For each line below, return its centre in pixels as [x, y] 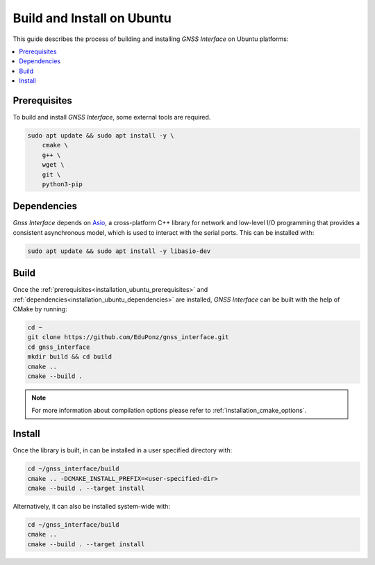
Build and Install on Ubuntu [92, 18]
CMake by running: [40, 309]
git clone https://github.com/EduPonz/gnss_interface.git [128, 337]
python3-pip [62, 184]
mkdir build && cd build [70, 357]
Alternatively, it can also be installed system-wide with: [91, 507]
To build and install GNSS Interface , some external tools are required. [112, 117]
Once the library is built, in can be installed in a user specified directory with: [123, 450]
